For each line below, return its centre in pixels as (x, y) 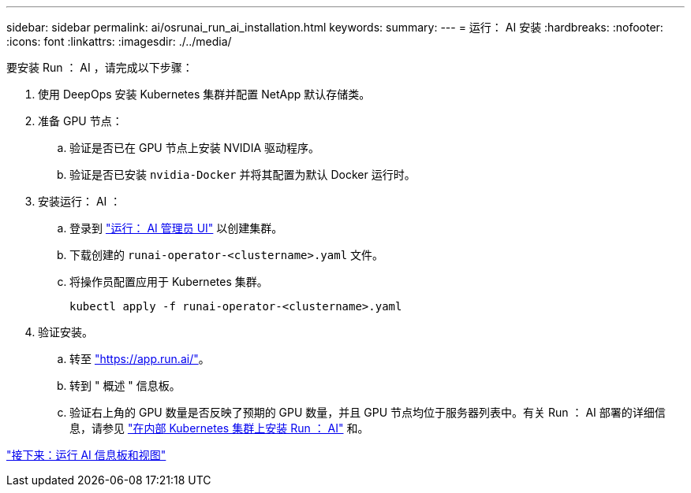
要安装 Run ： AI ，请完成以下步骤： (100, 67)
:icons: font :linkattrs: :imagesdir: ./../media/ (119, 41)
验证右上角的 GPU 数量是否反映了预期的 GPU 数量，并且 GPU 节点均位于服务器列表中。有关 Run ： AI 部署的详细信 (368, 412)
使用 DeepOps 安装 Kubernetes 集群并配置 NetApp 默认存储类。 (204, 94)
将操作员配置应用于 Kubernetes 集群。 (169, 282)
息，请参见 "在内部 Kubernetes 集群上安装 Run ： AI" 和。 (219, 428)
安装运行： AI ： (80, 201)
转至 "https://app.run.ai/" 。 (140, 359)
